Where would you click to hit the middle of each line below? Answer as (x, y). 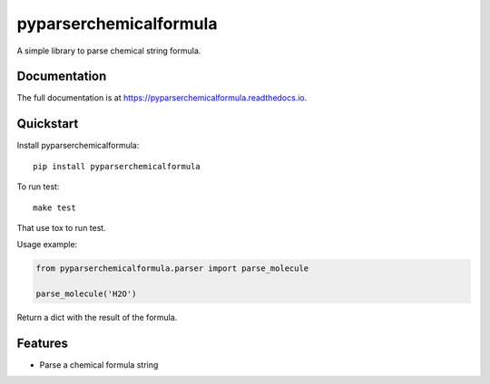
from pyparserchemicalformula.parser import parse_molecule (172, 269)
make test (54, 207)
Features (42, 343)
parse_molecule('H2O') (86, 294)
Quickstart (48, 124)
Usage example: (47, 245)
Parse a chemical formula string (99, 365)
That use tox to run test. (61, 227)
